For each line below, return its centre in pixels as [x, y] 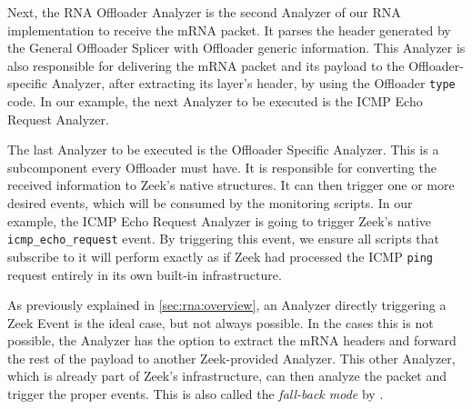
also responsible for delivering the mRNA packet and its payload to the [206, 65]
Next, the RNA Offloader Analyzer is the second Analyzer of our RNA [204, 12]
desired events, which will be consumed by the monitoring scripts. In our [210, 203]
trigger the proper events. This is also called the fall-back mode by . [196, 394]
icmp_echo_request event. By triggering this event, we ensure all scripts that [224, 239]
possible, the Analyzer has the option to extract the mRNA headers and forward [232, 340]
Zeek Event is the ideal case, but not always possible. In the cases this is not [221, 322]
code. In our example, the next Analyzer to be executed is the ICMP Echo [215, 101]
